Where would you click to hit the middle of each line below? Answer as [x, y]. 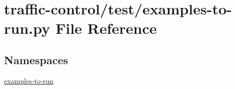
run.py [27, 28]
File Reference [106, 28]
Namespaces [36, 59]
